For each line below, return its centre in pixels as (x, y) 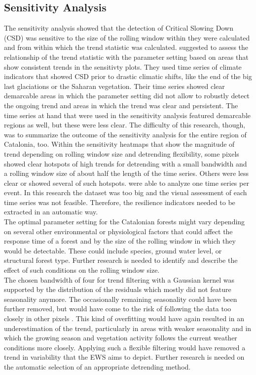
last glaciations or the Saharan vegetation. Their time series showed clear (114, 86)
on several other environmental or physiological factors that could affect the (118, 231)
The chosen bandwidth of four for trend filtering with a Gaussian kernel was (119, 279)
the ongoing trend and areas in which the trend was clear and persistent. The (121, 105)
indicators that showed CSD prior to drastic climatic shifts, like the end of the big (128, 76)
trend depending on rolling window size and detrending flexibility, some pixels (122, 153)
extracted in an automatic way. (51, 212)
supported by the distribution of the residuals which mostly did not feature (118, 289)
